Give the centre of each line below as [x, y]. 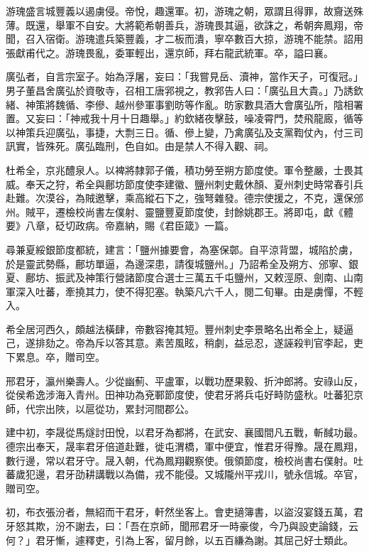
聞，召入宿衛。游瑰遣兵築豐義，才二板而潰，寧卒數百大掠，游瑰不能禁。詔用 [184, 39]
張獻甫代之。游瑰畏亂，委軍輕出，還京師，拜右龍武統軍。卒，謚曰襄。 [170, 52]
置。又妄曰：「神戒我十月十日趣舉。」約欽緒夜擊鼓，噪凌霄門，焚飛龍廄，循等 [184, 118]
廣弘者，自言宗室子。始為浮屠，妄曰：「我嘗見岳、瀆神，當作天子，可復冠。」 [184, 76]
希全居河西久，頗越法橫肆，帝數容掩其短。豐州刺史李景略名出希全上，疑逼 [180, 329]
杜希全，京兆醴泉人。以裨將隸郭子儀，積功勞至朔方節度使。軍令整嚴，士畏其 [184, 169]
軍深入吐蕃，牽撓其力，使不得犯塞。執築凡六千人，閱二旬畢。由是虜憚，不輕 [184, 291]
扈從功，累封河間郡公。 [139, 408]
